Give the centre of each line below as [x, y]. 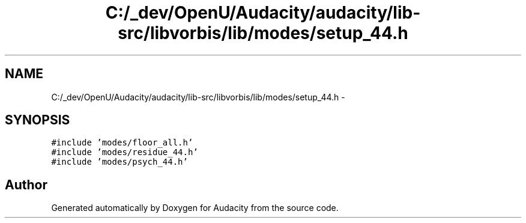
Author [26, 185]
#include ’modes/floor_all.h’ [122, 143]
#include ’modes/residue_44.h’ [125, 152]
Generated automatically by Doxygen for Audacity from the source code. [195, 208]
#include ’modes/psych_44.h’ [119, 162]
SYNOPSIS [38, 120]
